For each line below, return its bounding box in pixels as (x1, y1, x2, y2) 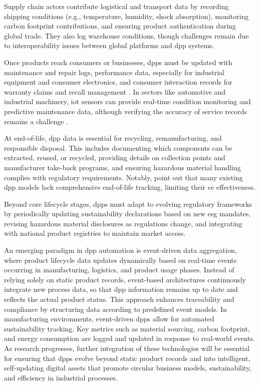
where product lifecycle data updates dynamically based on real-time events (4, 254, 237, 265)
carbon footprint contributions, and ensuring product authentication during (4, 21, 236, 31)
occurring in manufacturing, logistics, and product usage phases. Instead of (4, 264, 234, 275)
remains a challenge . (4, 116, 69, 126)
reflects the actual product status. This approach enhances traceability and (4, 294, 234, 304)
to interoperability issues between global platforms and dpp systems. (4, 40, 214, 51)
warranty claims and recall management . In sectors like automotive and (4, 86, 226, 97)
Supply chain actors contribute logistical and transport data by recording (4, 1, 229, 11)
